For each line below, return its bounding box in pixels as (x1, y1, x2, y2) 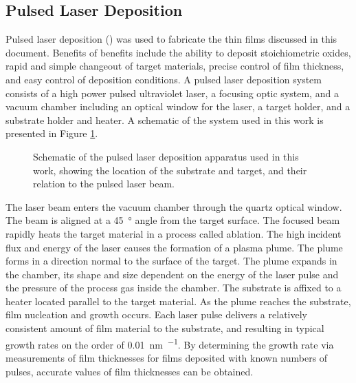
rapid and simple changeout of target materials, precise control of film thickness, (5, 59, 344, 73)
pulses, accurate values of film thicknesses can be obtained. (5, 364, 254, 378)
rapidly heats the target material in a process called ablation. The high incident (5, 226, 342, 240)
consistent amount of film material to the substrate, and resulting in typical (5, 321, 324, 335)
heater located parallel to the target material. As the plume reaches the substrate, (5, 293, 351, 308)
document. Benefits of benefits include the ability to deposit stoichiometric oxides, (5, 45, 351, 59)
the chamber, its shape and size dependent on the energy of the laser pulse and (5, 267, 339, 281)
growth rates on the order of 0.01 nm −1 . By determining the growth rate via (5, 335, 334, 351)
